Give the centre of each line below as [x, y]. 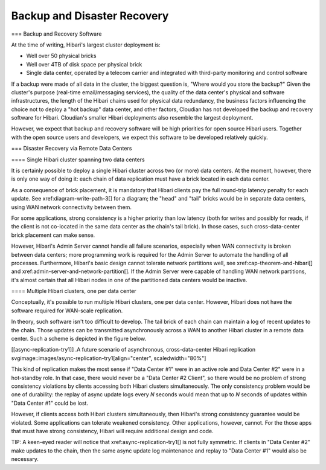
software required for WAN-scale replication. [67, 311]
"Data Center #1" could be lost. [50, 403]
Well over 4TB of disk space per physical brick [84, 64]
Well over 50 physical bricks [61, 56]
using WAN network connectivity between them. [72, 207]
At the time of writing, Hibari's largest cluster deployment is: [86, 45]
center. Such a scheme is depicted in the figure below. [79, 339]
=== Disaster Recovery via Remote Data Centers [72, 149]
